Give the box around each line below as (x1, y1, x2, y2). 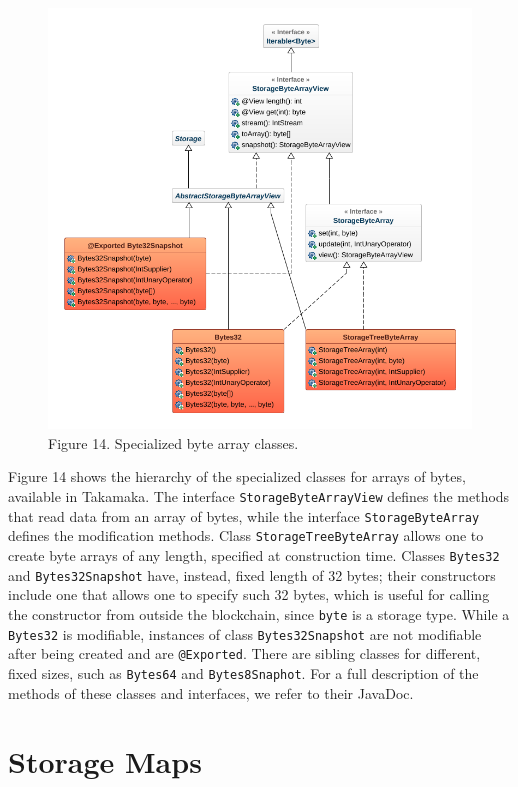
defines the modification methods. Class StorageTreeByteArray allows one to (8, 525, 484, 546)
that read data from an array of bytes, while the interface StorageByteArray (8, 505, 480, 526)
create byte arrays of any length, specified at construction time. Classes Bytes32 (8, 545, 500, 566)
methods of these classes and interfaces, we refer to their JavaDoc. (8, 682, 414, 703)
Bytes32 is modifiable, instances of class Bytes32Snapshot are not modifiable (8, 623, 482, 644)
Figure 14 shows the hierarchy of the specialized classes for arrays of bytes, (8, 466, 466, 487)
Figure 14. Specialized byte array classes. (48, 432, 299, 453)
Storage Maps (8, 741, 202, 782)
